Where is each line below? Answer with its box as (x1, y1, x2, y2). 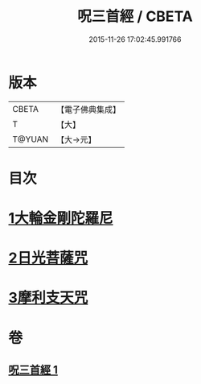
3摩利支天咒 (8, 289, 88, 307)
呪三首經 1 (8, 363, 59, 377)
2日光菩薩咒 (8, 249, 88, 267)
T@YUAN (12, 134, 49, 145)
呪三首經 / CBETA (77, 7, 193, 26)
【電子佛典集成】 (55, 104, 121, 115)
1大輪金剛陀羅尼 (8, 209, 114, 228)
